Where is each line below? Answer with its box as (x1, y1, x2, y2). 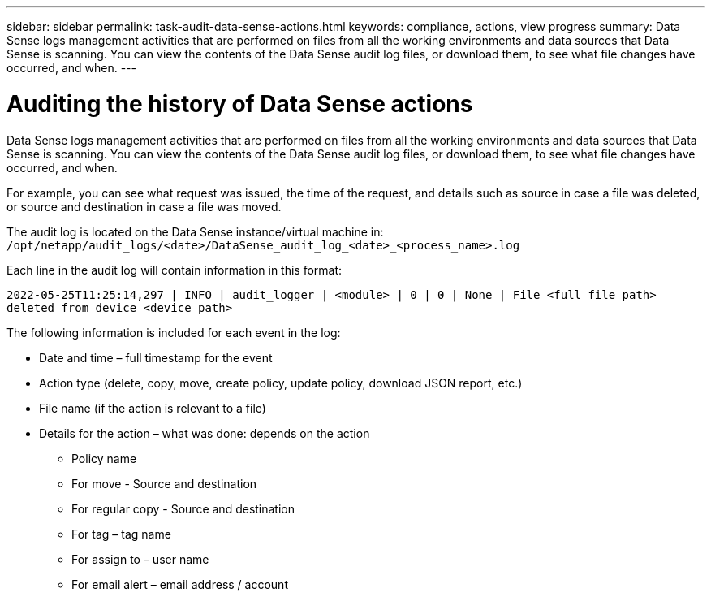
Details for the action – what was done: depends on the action (39, 426, 370, 440)
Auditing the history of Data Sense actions (6, 89, 473, 118)
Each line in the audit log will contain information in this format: (6, 262, 343, 277)
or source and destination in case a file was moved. (6, 199, 282, 214)
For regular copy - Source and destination (71, 501, 295, 516)
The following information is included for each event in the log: (6, 325, 341, 340)
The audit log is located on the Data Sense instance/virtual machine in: (6, 224, 384, 239)
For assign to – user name (71, 552, 209, 566)
